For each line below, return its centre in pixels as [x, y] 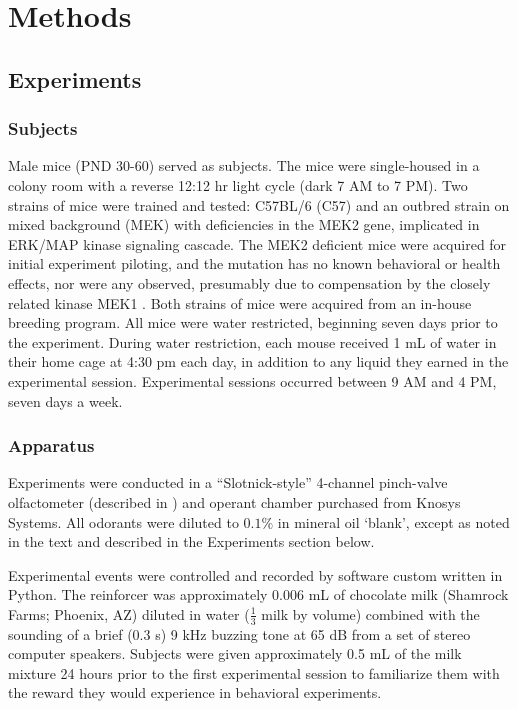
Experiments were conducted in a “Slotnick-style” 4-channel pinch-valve [228, 482]
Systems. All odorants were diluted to [123, 521]
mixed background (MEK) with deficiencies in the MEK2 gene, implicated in [244, 224]
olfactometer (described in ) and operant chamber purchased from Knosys [234, 501]
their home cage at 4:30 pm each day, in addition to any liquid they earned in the [258, 361]
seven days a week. [65, 400]
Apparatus [51, 445]
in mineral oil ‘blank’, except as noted [393, 521]
